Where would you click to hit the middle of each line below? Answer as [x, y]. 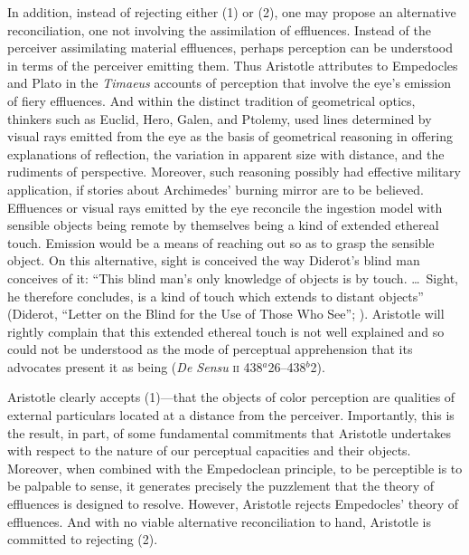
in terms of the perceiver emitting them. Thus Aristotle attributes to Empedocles [233, 65]
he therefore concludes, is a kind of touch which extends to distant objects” [216, 296]
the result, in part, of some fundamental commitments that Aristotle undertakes [229, 432]
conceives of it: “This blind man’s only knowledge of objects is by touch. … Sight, [233, 277]
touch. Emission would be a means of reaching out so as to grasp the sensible [221, 242]
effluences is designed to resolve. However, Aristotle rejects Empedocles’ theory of [233, 504]
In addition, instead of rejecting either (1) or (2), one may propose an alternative [232, 12]
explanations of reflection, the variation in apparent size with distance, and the [226, 153]
